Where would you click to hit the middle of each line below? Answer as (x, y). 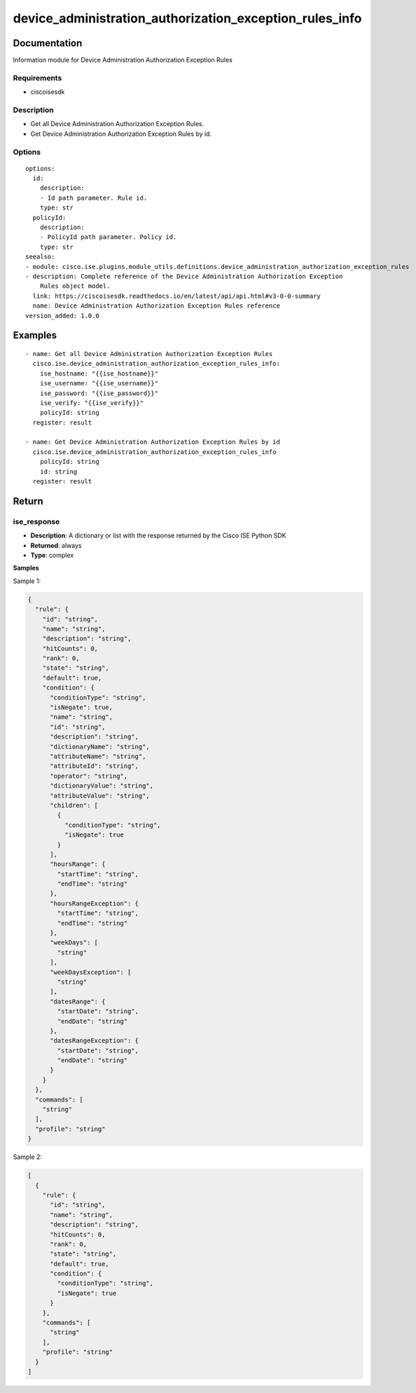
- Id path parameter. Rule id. (93, 198)
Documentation (48, 43)
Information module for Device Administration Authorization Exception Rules (123, 60)
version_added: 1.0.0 (62, 316)
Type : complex (52, 555)
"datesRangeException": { (95, 1041)
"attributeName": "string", (98, 756)
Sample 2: (27, 1157)
